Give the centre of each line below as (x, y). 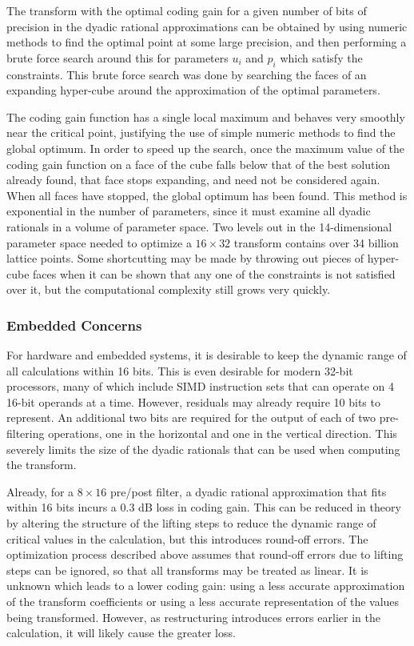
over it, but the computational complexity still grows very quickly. (169, 289)
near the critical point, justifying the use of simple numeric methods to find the (201, 132)
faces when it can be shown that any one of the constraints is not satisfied (214, 273)
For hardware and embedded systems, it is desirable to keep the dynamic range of (207, 355)
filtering (26, 433)
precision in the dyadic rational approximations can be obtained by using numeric (207, 26)
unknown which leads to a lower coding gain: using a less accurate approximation (206, 586)
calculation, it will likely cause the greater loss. (121, 633)
